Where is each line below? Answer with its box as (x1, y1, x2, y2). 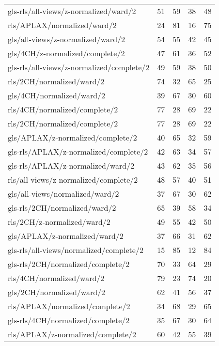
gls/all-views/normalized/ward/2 (8, 188, 119, 199)
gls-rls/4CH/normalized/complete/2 (8, 315, 130, 326)
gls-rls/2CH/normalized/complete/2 (8, 258, 130, 269)
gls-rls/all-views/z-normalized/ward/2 (8, 5, 136, 16)
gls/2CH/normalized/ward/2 (8, 286, 106, 298)
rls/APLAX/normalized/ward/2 (8, 19, 117, 31)
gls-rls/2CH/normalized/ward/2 (8, 202, 116, 213)
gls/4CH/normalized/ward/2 (8, 90, 106, 101)
